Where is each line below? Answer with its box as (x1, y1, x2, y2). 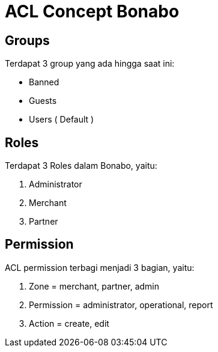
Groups (5, 32, 50, 48)
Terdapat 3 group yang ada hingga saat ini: (5, 58, 175, 69)
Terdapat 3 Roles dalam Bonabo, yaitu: (5, 160, 157, 171)
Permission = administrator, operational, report (29, 299, 213, 310)
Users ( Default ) (29, 114, 94, 125)
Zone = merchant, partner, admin (29, 281, 159, 291)
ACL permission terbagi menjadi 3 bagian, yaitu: (5, 262, 195, 273)
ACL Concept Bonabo (5, 1, 180, 22)
